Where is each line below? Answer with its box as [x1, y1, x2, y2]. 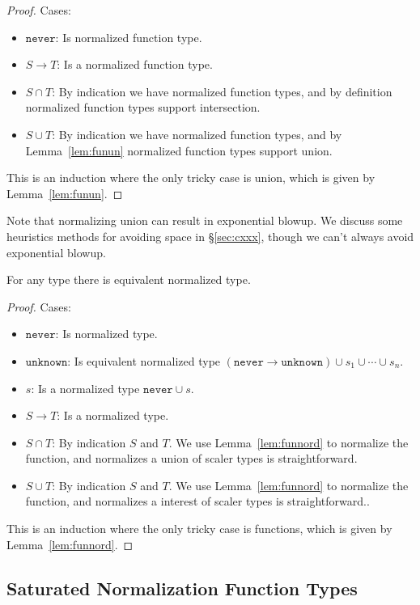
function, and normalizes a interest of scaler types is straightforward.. [25, 493, 370, 510]
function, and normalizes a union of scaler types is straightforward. [25, 450, 358, 467]
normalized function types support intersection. [25, 99, 261, 116]
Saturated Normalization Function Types [6, 575, 358, 600]
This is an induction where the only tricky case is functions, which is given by [6, 520, 392, 537]
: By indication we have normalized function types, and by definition [52, 82, 392, 99]
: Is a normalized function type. [57, 56, 213, 73]
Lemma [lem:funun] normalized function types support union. [25, 142, 333, 159]
